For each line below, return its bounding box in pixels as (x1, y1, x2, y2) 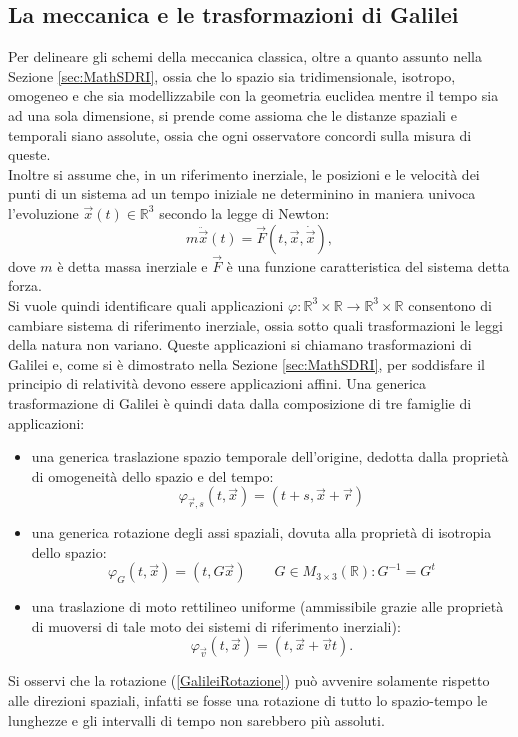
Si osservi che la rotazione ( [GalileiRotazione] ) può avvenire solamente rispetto (8, 670, 490, 691)
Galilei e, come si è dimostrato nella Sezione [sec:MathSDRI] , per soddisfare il (8, 353, 485, 374)
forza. (8, 275, 42, 296)
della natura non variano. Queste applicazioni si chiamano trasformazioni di (8, 334, 472, 355)
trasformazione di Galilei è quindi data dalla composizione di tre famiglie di (8, 392, 472, 413)
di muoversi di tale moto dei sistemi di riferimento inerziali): (31, 615, 401, 636)
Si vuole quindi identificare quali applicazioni (8, 294, 284, 315)
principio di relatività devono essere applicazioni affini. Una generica (8, 373, 426, 394)
